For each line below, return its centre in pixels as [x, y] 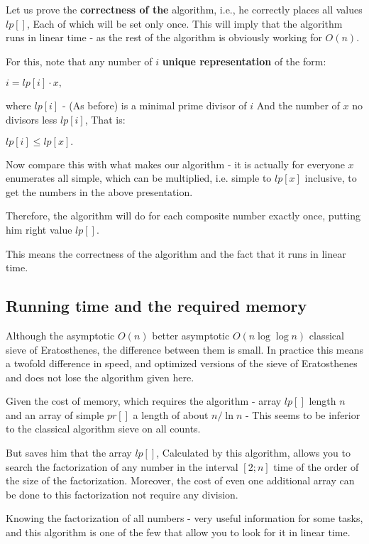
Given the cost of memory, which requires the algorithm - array [144, 401]
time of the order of [316, 466]
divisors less [32, 119]
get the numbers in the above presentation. [99, 191]
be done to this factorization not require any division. [122, 494]
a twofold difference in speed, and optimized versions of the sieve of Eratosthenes [182, 363]
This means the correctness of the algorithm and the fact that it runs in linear [176, 253]
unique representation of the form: [244, 61]
